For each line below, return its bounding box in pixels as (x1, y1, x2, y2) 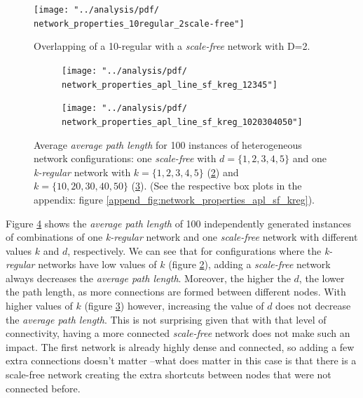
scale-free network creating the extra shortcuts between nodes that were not (6, 367, 331, 382)
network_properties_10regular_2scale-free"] (34, 18, 245, 29)
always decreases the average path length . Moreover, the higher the (6, 270, 291, 285)
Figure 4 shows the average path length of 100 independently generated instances (6, 215, 352, 230)
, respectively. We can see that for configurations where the (67, 243, 322, 258)
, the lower (299, 270, 345, 285)
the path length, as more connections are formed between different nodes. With (6, 284, 346, 299)
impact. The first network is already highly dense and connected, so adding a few (6, 339, 355, 354)
